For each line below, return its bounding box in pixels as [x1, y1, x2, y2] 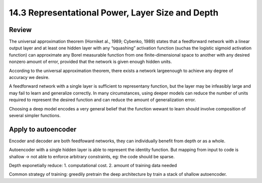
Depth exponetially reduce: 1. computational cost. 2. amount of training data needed [9, 163, 177, 168]
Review [9, 26, 32, 34]
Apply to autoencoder [9, 125, 77, 133]
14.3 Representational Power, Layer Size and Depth [9, 7, 218, 18]
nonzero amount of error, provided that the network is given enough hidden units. [9, 59, 172, 65]
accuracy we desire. [9, 75, 49, 80]
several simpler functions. [9, 112, 61, 118]
